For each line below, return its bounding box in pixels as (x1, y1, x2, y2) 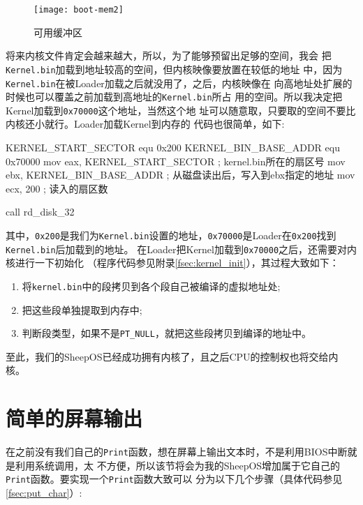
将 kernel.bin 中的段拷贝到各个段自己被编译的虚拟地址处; (22, 278, 281, 293)
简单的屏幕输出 (6, 404, 143, 432)
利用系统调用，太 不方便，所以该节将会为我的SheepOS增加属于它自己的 (15, 458, 341, 472)
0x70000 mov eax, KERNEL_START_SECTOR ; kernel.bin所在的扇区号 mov (6, 153, 346, 168)
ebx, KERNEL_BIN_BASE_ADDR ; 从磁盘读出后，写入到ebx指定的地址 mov (6, 167, 355, 182)
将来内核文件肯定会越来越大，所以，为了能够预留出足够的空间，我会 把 (6, 48, 332, 63)
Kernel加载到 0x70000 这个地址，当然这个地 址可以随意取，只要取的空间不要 (6, 103, 346, 117)
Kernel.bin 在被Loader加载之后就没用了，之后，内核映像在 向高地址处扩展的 (6, 75, 353, 90)
